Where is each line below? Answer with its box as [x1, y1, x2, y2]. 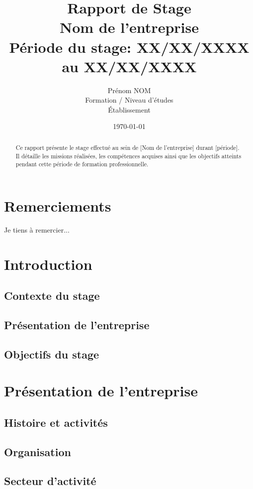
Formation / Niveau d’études [85, 95, 173, 105]
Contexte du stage [4, 288, 100, 303]
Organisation [4, 444, 71, 459]
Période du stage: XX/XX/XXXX [9, 36, 250, 57]
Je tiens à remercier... [4, 224, 70, 235]
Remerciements [4, 195, 111, 216]
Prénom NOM [107, 85, 151, 95]
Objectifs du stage [4, 346, 99, 362]
